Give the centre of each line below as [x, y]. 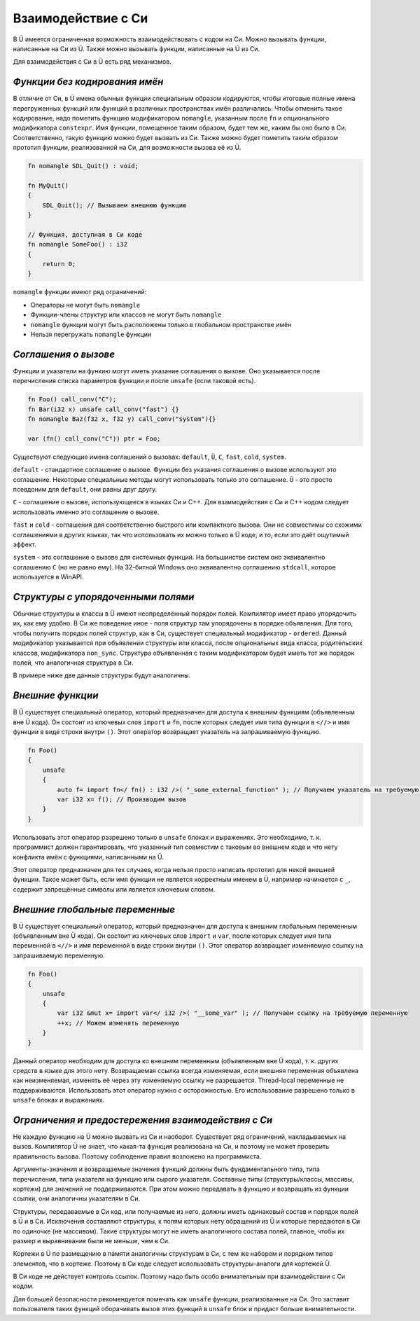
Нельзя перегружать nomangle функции [91, 334]
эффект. [24, 544]
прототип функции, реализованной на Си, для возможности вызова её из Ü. [127, 148]
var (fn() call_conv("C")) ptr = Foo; [94, 438]
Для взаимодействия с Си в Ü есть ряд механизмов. [92, 62]
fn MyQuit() [48, 185]
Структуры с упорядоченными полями [104, 596]
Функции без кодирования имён [88, 82]
